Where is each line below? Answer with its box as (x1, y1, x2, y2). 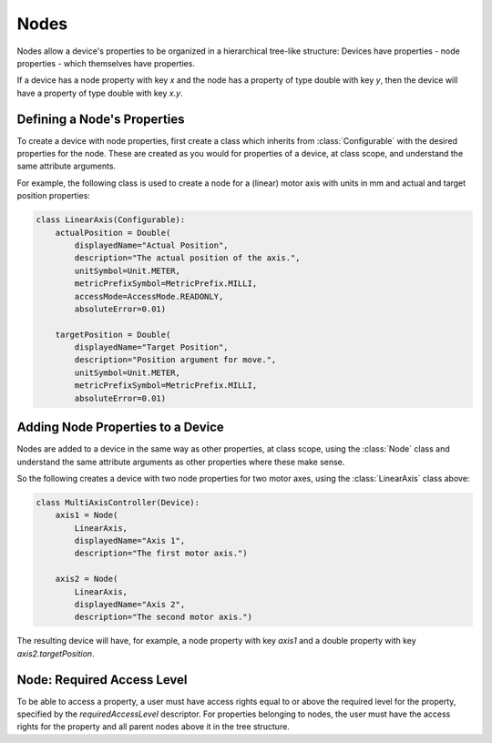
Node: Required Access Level (16, 672, 188, 687)
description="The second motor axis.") (74, 612, 252, 623)
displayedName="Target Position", (74, 342, 229, 352)
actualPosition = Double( (55, 228, 171, 238)
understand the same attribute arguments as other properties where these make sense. (16, 456, 345, 467)
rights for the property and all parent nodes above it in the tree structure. (16, 721, 291, 732)
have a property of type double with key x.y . (16, 87, 183, 98)
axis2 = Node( (55, 574, 118, 585)
